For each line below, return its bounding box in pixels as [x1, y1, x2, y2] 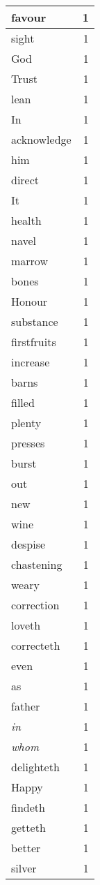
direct [11, 172, 40, 188]
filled [11, 394, 35, 410]
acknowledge [11, 131, 72, 147]
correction [11, 597, 60, 613]
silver [11, 860, 37, 876]
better [11, 840, 41, 856]
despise [11, 536, 46, 552]
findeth [11, 799, 45, 815]
